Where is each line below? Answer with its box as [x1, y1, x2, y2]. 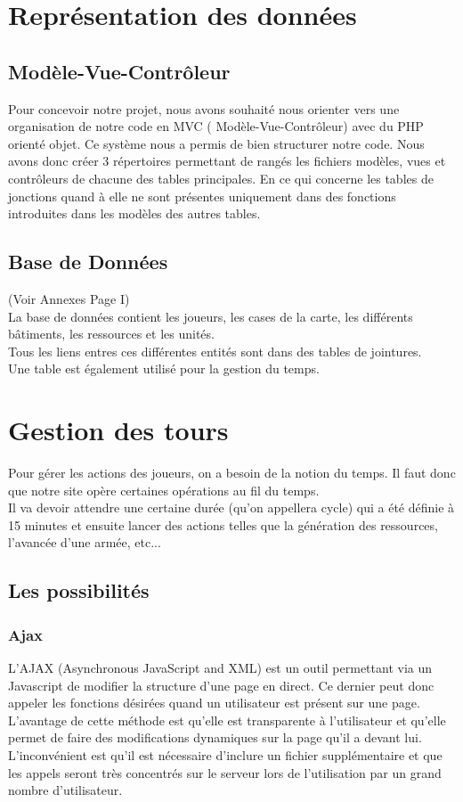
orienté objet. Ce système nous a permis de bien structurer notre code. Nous [8, 134, 425, 152]
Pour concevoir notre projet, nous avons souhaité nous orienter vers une [8, 99, 400, 118]
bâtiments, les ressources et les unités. [8, 324, 215, 343]
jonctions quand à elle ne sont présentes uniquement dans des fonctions [8, 186, 396, 205]
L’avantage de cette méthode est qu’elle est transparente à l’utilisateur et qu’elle [8, 710, 446, 729]
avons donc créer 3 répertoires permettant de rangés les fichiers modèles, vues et [8, 151, 446, 170]
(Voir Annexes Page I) [8, 289, 130, 307]
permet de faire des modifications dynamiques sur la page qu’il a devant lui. [8, 728, 422, 747]
